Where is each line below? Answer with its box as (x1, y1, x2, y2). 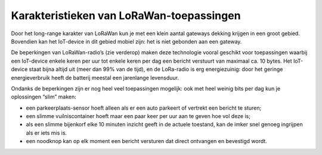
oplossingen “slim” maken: (11, 93, 77, 101)
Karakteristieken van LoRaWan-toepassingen (11, 9, 241, 22)
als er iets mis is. (26, 129, 67, 137)
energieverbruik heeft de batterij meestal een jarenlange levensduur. (11, 74, 179, 81)
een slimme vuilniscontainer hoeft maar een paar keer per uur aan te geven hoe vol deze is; (26, 113, 250, 120)
